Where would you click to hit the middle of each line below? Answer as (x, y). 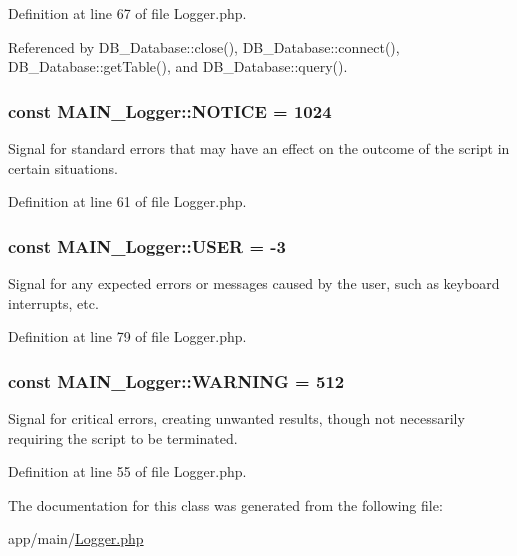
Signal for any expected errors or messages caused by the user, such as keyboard (254, 283)
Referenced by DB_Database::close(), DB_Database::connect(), (204, 46)
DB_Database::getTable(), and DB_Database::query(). (178, 66)
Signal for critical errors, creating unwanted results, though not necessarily (236, 418)
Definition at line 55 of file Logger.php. (127, 471)
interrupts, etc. (53, 302)
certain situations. (63, 167)
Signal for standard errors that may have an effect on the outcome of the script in (259, 148)
